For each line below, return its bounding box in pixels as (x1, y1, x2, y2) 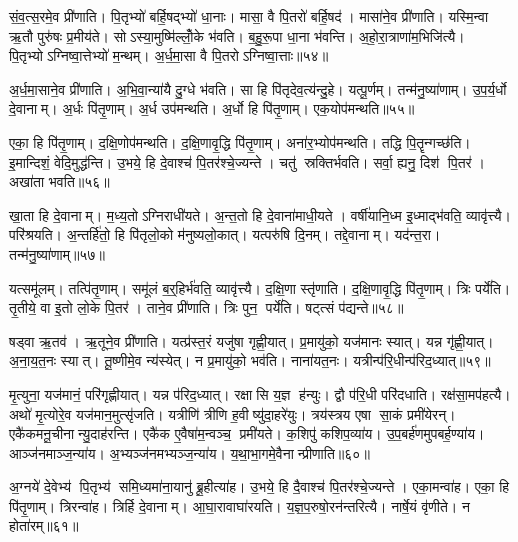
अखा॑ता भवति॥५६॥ (9, 171, 110, 192)
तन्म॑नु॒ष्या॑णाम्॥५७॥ (9, 243, 105, 264)
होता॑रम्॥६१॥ (9, 515, 79, 536)
